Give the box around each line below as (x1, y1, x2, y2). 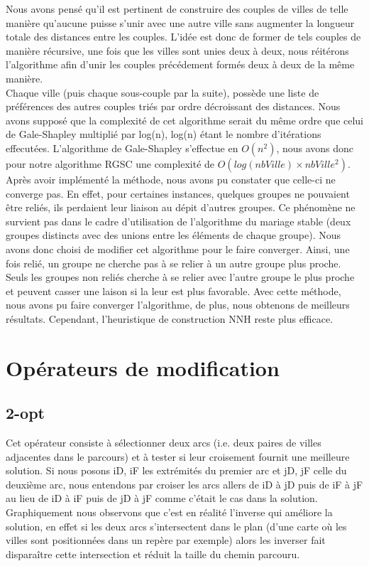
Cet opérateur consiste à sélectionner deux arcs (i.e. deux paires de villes (6, 435, 321, 450)
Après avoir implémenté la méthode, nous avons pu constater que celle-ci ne (6, 171, 336, 186)
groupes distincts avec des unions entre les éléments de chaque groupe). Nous (6, 228, 341, 242)
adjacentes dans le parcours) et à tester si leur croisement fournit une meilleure (6, 449, 350, 464)
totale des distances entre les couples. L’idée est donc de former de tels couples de (6, 29, 361, 44)
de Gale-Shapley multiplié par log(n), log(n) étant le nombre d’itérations (6, 127, 321, 141)
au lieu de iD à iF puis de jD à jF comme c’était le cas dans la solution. (6, 491, 318, 506)
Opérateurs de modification (6, 353, 280, 382)
